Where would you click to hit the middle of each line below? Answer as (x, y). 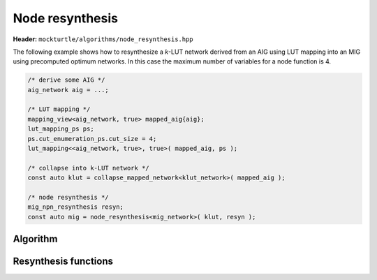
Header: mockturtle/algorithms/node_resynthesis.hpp (103, 39)
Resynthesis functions (63, 261)
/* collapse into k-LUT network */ (88, 168)
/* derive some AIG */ (66, 80)
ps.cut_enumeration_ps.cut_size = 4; (92, 139)
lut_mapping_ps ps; (61, 129)
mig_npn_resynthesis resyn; (75, 207)
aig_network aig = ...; (68, 90)
